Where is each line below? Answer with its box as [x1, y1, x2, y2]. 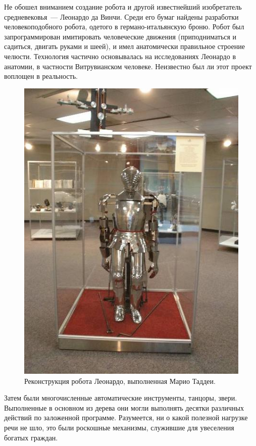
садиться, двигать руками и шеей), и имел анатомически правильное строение [4, 41, 245, 52]
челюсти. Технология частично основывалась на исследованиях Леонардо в [4, 51, 236, 61]
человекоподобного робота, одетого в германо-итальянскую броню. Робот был [4, 21, 244, 32]
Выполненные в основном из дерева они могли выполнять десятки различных [4, 402, 244, 413]
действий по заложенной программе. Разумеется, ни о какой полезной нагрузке [4, 412, 248, 423]
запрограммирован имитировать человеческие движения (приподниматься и [4, 31, 237, 41]
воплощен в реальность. [4, 71, 78, 81]
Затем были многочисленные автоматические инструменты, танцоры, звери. [4, 392, 237, 403]
